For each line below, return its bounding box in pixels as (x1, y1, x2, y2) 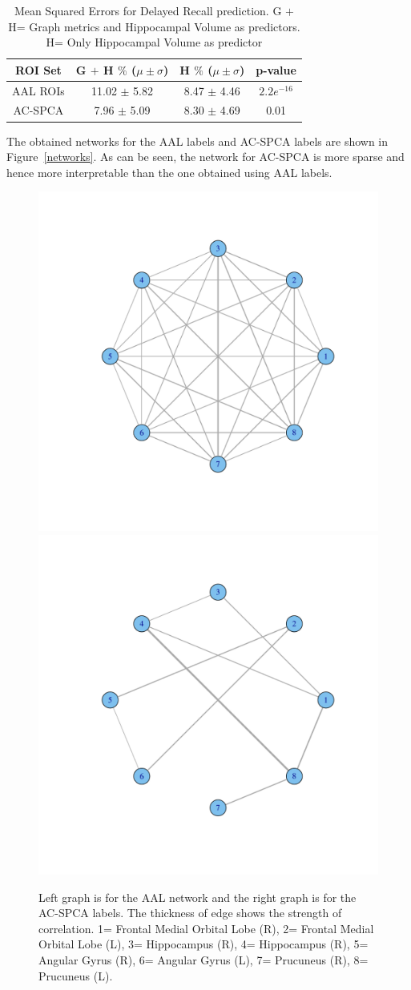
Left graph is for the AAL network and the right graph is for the (38, 888, 357, 905)
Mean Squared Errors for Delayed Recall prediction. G (14, 2, 282, 18)
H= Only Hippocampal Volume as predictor (46, 34, 263, 50)
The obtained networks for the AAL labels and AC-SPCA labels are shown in (6, 132, 389, 149)
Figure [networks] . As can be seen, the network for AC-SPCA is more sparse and (6, 148, 405, 165)
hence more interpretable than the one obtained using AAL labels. (6, 163, 332, 180)
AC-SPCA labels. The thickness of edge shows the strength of (38, 904, 342, 921)
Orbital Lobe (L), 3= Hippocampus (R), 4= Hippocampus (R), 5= (38, 936, 369, 952)
